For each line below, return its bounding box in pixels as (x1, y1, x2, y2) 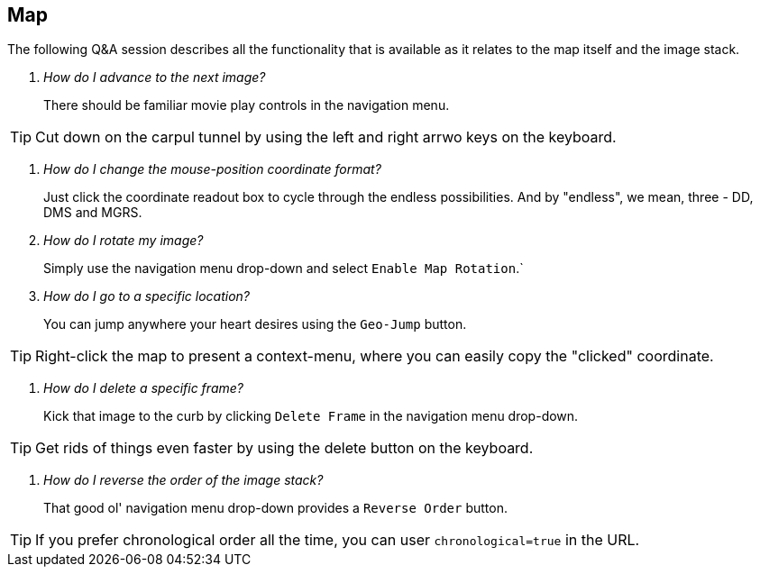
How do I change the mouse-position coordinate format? (43, 161, 381, 178)
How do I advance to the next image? (43, 69, 266, 86)
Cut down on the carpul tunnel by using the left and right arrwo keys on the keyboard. (35, 128, 617, 147)
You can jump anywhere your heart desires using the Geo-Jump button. (43, 316, 467, 333)
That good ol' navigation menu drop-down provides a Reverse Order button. (43, 500, 508, 516)
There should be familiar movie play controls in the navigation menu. (43, 97, 450, 114)
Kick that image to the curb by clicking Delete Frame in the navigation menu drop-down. (43, 408, 579, 424)
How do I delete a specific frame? (43, 380, 243, 396)
